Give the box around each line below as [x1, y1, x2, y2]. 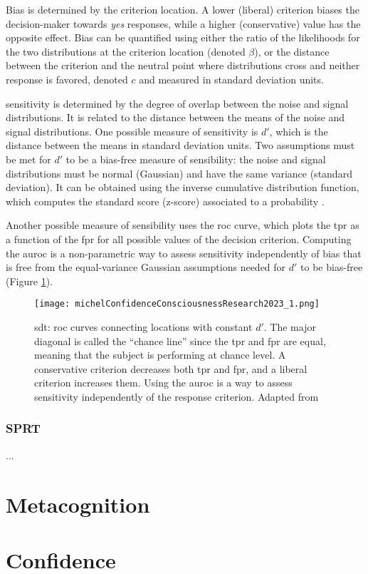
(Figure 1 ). [6, 273, 53, 288]
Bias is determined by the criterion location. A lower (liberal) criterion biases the [6, 2, 359, 16]
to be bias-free [300, 260, 363, 275]
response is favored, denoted [6, 71, 128, 86]
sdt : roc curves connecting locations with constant [34, 319, 253, 334]
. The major [263, 319, 316, 334]
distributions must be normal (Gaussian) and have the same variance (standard [6, 165, 352, 180]
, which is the [269, 123, 328, 138]
